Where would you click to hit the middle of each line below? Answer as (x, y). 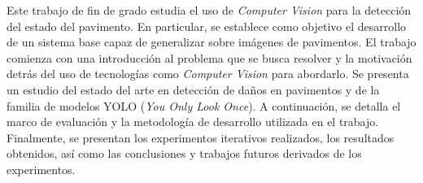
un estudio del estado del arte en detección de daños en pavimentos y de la (193, 89)
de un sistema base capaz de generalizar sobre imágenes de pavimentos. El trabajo (211, 42)
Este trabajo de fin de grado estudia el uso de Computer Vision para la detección (209, 10)
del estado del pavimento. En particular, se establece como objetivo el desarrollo (207, 26)
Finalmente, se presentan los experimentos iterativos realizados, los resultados (201, 137)
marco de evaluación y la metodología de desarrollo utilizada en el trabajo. (193, 122)
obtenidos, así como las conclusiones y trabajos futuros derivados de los (184, 153)
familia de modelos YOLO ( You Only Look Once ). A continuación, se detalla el (204, 105)
